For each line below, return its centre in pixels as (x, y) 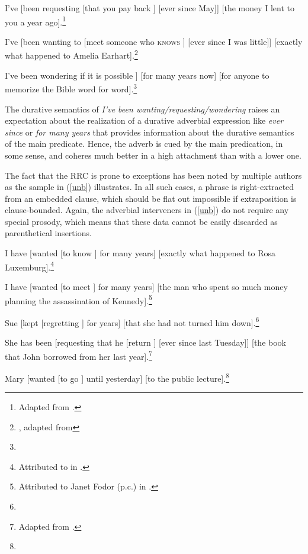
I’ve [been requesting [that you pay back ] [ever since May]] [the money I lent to (150, 8)
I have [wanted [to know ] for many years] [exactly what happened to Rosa (140, 253)
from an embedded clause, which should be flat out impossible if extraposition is (151, 198)
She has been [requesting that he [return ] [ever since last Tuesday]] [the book (145, 342)
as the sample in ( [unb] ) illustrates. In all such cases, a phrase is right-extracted (150, 187)
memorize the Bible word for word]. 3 (71, 88)
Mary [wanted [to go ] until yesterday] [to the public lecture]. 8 (117, 377)
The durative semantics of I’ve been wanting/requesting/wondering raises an (142, 109)
